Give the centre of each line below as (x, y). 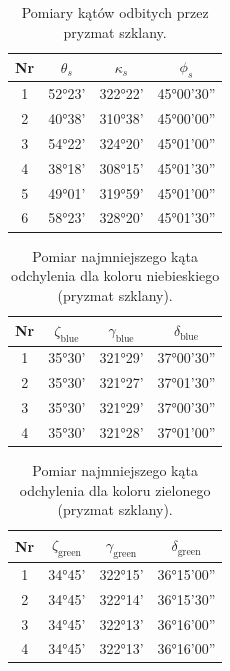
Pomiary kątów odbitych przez (115, 12)
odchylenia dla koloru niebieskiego (115, 275)
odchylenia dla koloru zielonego (115, 489)
